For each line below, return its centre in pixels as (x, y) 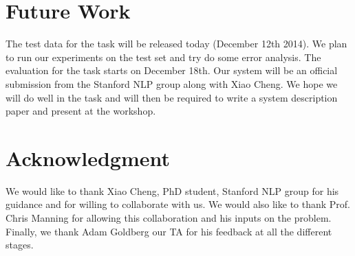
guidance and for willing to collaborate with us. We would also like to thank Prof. (178, 204)
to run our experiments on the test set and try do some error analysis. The (163, 57)
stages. (20, 245)
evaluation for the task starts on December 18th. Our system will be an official (172, 70)
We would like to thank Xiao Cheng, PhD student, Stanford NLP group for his (172, 190)
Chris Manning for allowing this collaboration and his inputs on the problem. (169, 218)
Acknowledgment (88, 158)
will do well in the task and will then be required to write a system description (172, 97)
